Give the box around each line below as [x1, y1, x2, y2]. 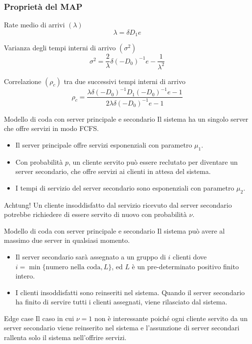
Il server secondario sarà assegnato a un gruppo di [15, 251, 166, 261]
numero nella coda [46, 263, 101, 271]
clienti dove [172, 251, 207, 261]
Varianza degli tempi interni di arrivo [4, 43, 116, 53]
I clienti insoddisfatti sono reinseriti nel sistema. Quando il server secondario [15, 287, 245, 297]
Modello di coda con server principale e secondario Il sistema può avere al [4, 225, 225, 236]
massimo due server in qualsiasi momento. [4, 235, 130, 245]
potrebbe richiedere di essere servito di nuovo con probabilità [4, 209, 187, 219]
